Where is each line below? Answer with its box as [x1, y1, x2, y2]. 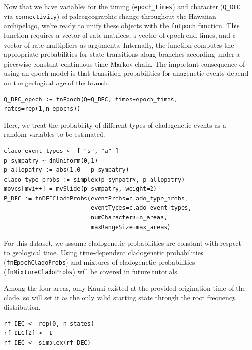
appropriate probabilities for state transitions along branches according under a [4, 49, 240, 59]
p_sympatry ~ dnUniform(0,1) [4, 157, 98, 164]
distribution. [4, 301, 41, 312]
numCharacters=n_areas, [90, 214, 168, 221]
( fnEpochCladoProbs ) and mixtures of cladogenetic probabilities [4, 257, 195, 267]
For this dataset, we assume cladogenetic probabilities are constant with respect [4, 238, 241, 248]
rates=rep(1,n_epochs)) [4, 105, 81, 113]
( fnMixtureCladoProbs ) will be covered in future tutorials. [4, 267, 179, 277]
